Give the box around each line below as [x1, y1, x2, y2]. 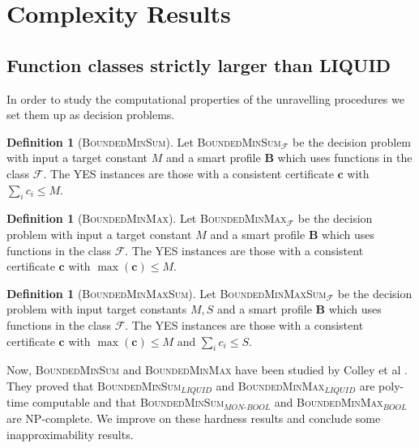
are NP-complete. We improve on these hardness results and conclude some [6, 409, 381, 426]
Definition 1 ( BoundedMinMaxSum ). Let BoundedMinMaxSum [6, 284, 327, 301]
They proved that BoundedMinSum [6, 377, 182, 394]
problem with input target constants [6, 301, 187, 318]
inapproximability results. [6, 425, 134, 442]
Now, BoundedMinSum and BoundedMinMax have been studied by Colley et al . [6, 361, 408, 378]
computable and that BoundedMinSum [32, 394, 224, 411]
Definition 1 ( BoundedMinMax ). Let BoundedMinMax [6, 210, 287, 227]
